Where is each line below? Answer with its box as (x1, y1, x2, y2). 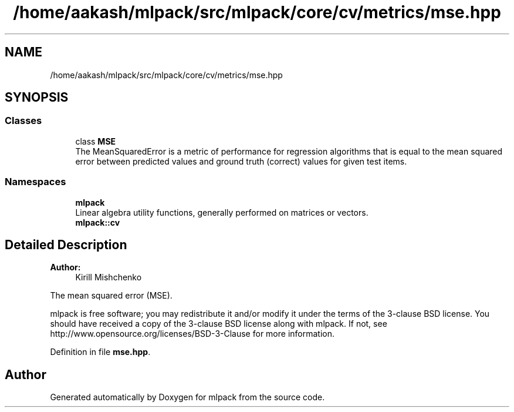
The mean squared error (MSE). (50, 290, 173, 301)
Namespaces (5, 176, 66, 188)
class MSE (75, 136, 116, 146)
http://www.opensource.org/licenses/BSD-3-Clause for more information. (50, 329, 334, 339)
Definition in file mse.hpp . (50, 347, 151, 357)
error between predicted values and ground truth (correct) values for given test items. (75, 156, 407, 166)
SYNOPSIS (5, 90, 69, 105)
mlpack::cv (75, 217, 120, 227)
